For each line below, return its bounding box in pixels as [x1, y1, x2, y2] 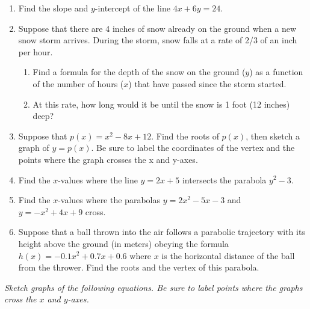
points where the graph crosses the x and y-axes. [18, 153, 198, 165]
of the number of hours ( [33, 77, 124, 90]
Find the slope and [18, 2, 88, 14]
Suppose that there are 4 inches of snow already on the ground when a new [18, 22, 297, 34]
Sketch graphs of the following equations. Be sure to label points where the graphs [4, 281, 303, 293]
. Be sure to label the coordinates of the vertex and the [91, 141, 295, 154]
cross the [4, 293, 37, 305]
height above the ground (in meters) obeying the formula [18, 237, 229, 249]
